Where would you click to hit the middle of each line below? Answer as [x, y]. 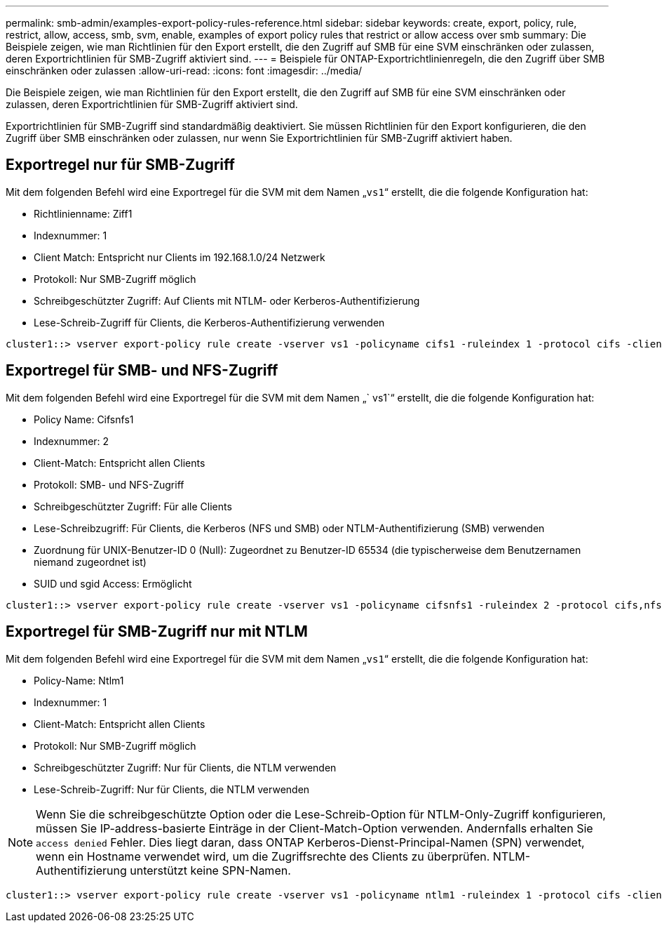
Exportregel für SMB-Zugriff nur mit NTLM [157, 632]
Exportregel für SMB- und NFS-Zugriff [142, 371]
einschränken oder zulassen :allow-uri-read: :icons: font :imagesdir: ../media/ [184, 71]
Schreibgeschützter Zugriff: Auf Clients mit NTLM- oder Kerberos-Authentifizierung [227, 300]
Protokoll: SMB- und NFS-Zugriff [109, 484]
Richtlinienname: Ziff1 [83, 213]
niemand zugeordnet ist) [90, 562]
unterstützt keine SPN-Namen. [210, 870]
